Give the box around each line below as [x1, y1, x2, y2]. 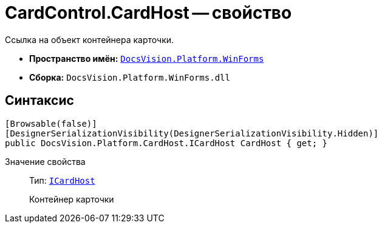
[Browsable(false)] [5, 118, 97, 129]
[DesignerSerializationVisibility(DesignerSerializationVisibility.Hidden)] [5, 128, 379, 138]
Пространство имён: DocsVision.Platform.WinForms [29, 53, 264, 64]
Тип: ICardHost [29, 175, 95, 186]
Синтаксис [5, 93, 74, 109]
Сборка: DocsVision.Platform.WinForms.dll [29, 72, 230, 82]
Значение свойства [5, 156, 86, 167]
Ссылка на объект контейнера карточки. [5, 34, 174, 45]
